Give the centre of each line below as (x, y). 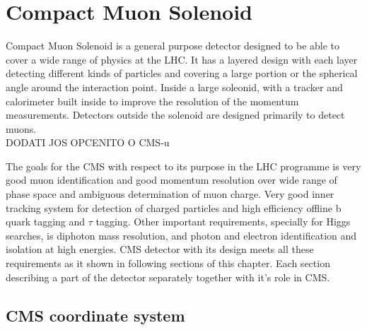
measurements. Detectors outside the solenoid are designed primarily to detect (175, 115)
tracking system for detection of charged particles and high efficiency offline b (174, 207)
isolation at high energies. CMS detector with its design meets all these (160, 249)
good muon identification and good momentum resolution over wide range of (171, 180)
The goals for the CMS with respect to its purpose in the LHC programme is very (183, 166)
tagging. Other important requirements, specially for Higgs (223, 222)
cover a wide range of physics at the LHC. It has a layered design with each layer (182, 59)
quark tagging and (46, 222)
